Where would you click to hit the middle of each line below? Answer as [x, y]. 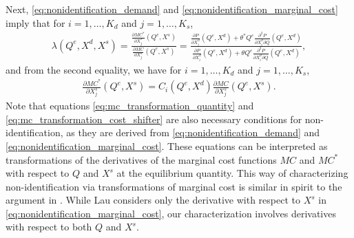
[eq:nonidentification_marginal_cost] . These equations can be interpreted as [167, 145]
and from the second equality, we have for [94, 69]
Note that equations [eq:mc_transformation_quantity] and [130, 106]
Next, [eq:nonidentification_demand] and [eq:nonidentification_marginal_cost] [172, 9]
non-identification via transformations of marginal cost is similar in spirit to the [174, 186]
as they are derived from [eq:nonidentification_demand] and [193, 132]
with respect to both [49, 227]
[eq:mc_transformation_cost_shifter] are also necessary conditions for [154, 119]
